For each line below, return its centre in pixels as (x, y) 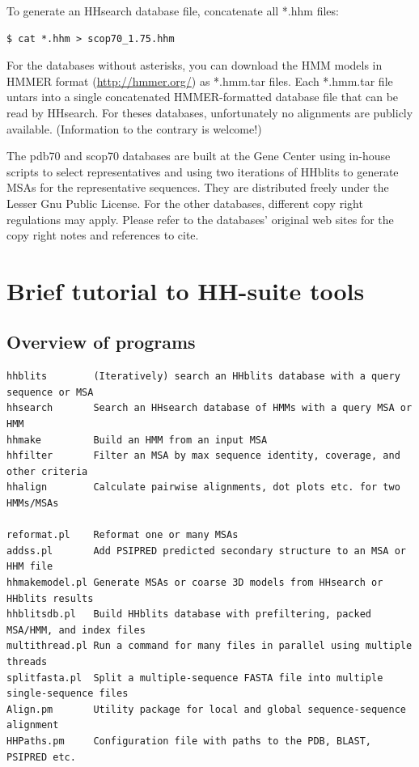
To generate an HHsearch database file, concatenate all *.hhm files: (173, 11)
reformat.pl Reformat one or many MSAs (123, 535)
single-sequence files (68, 694)
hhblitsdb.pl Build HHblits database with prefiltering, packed (189, 614)
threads (27, 661)
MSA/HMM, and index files (76, 630)
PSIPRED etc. (41, 757)
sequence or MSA (50, 392)
